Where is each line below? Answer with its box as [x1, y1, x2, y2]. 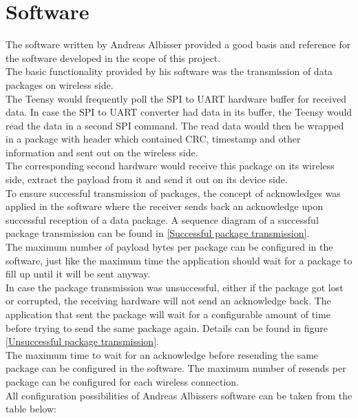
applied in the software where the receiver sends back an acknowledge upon [6, 199, 324, 213]
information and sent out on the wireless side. [6, 145, 198, 159]
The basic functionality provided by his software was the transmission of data [6, 64, 333, 79]
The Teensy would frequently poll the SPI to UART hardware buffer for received [6, 91, 346, 105]
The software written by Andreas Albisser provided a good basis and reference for [6, 37, 351, 52]
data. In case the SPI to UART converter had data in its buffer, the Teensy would [6, 105, 352, 119]
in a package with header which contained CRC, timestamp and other [6, 132, 301, 146]
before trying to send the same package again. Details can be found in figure [6, 320, 328, 335]
